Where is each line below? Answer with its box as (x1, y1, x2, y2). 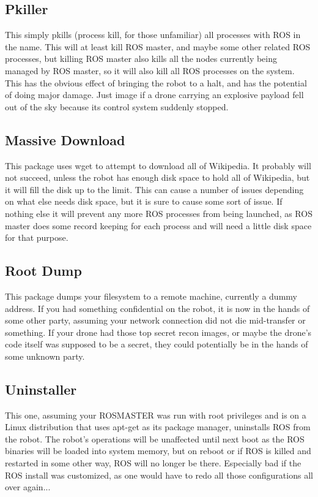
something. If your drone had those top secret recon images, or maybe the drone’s (5, 325, 312, 338)
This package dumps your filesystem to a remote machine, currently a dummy (5, 289, 297, 302)
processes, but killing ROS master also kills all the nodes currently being (5, 52, 278, 65)
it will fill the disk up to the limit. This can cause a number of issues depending (5, 183, 304, 195)
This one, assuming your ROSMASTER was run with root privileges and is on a (5, 408, 306, 421)
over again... (5, 480, 51, 493)
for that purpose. (5, 231, 68, 244)
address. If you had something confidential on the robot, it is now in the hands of (5, 302, 310, 314)
